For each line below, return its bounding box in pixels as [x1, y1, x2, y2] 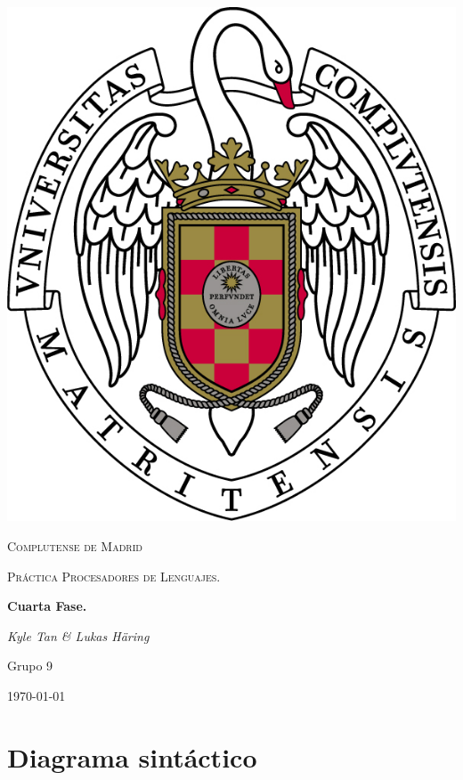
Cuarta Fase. [7, 597, 87, 615]
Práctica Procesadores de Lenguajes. [7, 566, 221, 585]
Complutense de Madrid [7, 536, 142, 555]
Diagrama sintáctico [7, 738, 257, 775]
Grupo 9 [7, 656, 53, 675]
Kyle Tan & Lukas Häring [7, 626, 150, 645]
